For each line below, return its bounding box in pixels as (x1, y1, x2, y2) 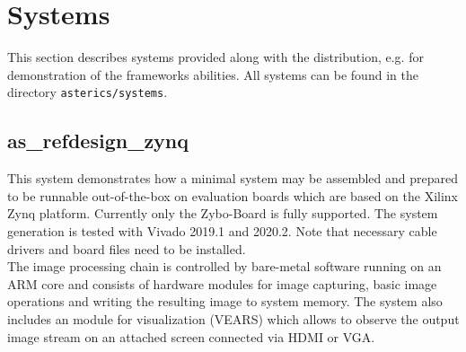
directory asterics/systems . (7, 83, 168, 101)
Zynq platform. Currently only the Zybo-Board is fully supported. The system (7, 204, 438, 223)
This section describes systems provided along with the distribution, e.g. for (7, 48, 424, 66)
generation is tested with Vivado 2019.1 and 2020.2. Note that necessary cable (7, 221, 437, 240)
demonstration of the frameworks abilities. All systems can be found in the (7, 65, 418, 84)
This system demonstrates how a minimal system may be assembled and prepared (7, 169, 459, 188)
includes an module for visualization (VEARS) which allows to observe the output (7, 309, 460, 328)
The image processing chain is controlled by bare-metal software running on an (7, 257, 442, 276)
